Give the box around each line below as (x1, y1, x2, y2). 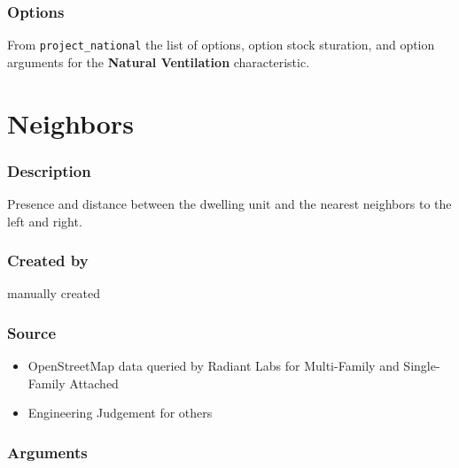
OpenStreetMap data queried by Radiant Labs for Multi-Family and (27, 357, 400, 375)
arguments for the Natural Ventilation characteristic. (7, 52, 310, 71)
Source (7, 321, 57, 343)
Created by (7, 249, 89, 272)
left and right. (7, 211, 82, 230)
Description (7, 159, 91, 181)
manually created (7, 284, 101, 303)
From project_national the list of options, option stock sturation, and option (7, 35, 435, 54)
